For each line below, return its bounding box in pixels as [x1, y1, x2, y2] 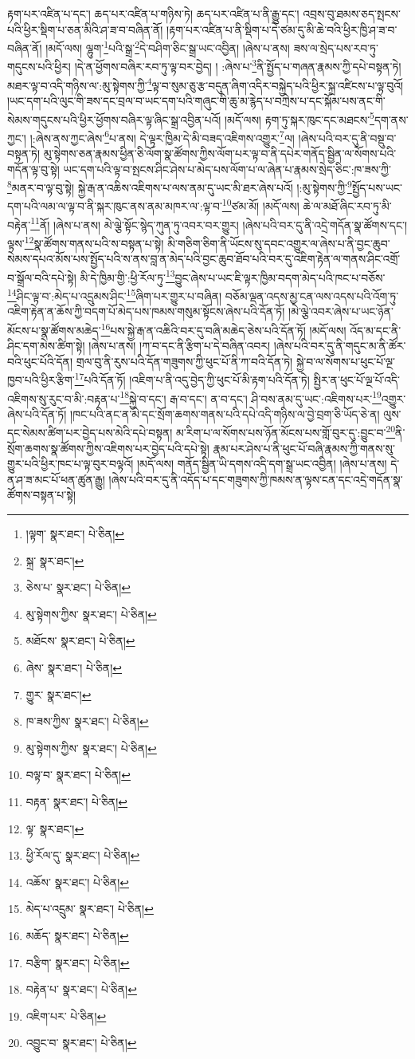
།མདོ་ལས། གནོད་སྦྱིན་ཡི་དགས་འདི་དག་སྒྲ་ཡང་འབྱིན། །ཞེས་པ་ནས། [136, 455, 387, 472]
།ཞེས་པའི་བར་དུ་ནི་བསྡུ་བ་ [298, 129, 397, 146]
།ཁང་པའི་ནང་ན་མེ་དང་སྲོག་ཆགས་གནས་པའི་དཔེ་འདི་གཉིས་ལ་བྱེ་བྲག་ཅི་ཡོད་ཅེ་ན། [70, 405, 380, 422]
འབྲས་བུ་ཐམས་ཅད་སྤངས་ [303, 6, 401, 22]
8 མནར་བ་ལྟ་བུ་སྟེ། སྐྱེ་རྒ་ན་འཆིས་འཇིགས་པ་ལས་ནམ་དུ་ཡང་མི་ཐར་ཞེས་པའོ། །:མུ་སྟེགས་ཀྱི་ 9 [7, 177, 352, 195]
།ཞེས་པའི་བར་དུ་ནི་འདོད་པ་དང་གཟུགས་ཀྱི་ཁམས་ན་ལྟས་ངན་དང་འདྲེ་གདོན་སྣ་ [108, 470, 403, 487]
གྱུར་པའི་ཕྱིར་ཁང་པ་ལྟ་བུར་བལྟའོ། [7, 455, 134, 472]
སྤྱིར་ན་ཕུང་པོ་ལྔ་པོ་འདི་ [313, 372, 400, 388]
